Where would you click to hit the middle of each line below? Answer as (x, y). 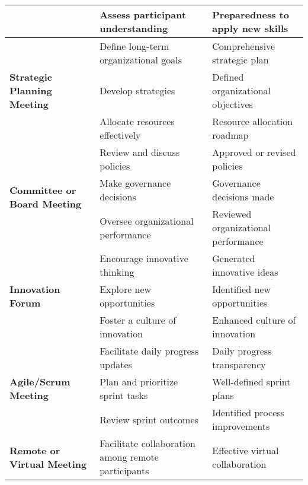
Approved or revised (254, 152)
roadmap (230, 135)
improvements (241, 426)
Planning (31, 90)
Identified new (241, 289)
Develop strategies (137, 90)
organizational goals (141, 60)
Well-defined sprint (251, 382)
